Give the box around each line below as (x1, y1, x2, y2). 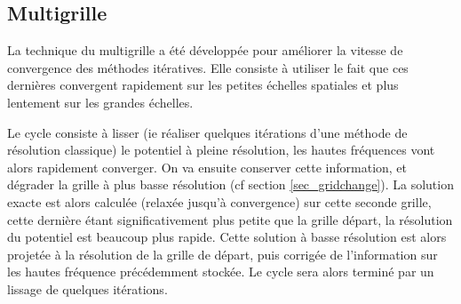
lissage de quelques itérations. (7, 279, 168, 298)
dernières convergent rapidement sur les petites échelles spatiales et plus (7, 76, 399, 94)
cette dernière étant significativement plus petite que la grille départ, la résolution (7, 210, 453, 228)
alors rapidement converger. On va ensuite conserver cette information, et (7, 157, 408, 176)
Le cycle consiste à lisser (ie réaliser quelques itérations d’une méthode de (7, 123, 408, 141)
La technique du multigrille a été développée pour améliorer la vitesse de (7, 41, 403, 60)
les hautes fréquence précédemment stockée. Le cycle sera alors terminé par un (7, 262, 434, 281)
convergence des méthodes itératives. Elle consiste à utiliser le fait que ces (7, 58, 409, 76)
